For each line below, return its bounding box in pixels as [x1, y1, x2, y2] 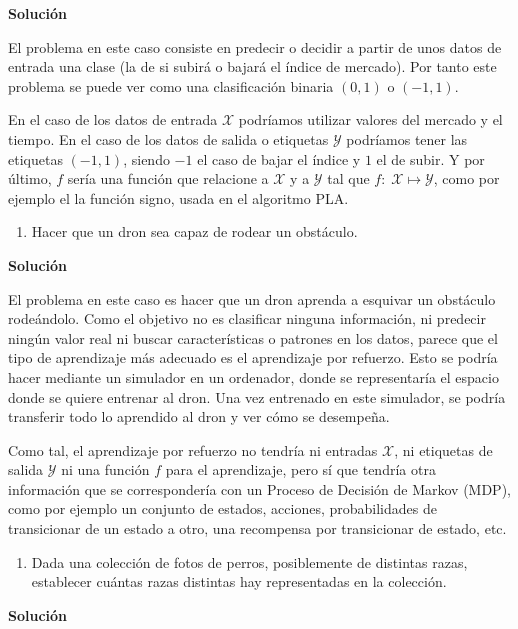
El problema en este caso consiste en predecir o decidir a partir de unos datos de [8, 36, 502, 57]
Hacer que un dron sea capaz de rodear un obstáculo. [31, 221, 358, 242]
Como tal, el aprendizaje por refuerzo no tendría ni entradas [8, 439, 378, 460]
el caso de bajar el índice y [197, 148, 361, 169]
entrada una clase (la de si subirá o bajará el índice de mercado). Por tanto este [8, 56, 497, 77]
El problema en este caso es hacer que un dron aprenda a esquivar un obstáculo [8, 288, 496, 309]
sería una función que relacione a [67, 168, 269, 189]
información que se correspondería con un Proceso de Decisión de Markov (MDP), [8, 478, 511, 499]
